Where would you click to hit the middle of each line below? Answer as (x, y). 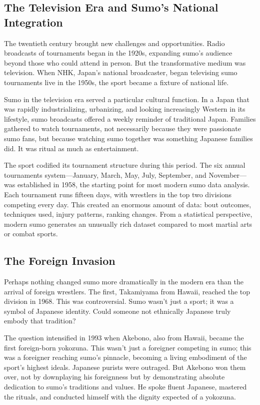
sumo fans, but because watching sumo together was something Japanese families (128, 138)
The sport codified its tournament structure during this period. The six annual (125, 165)
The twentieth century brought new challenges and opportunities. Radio (114, 43)
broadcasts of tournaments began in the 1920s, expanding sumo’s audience (118, 53)
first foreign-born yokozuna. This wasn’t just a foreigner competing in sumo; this (128, 347)
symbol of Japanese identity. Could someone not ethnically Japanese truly (117, 311)
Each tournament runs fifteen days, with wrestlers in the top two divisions (118, 194)
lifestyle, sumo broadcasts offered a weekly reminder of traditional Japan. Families (130, 118)
